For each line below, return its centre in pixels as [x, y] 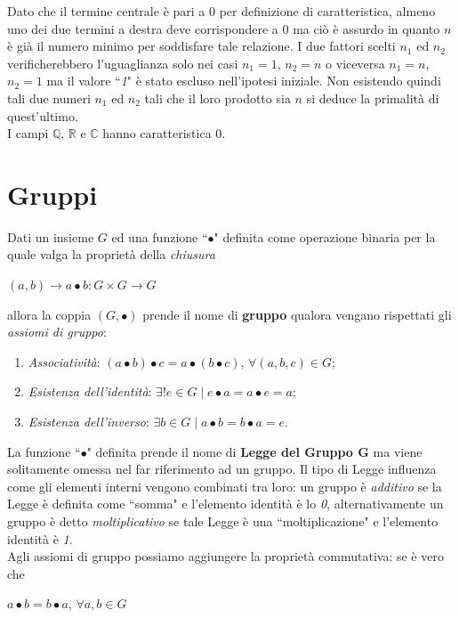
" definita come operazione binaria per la [325, 236]
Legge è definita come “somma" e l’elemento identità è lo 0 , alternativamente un [225, 504]
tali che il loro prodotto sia [217, 98]
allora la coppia [49, 314]
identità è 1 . [40, 538]
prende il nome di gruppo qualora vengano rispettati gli [297, 314]
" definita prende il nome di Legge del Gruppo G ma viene [254, 451]
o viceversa [355, 63]
